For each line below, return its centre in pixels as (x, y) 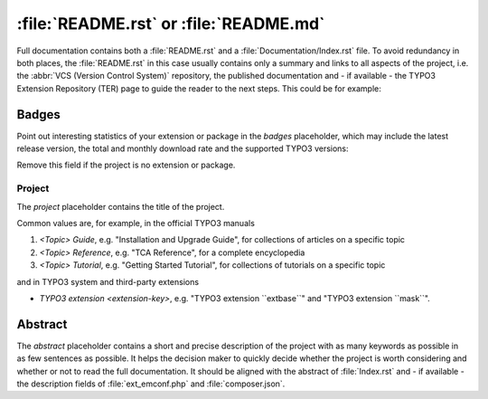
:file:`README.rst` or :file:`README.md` (171, 24)
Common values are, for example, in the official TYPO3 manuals (136, 223)
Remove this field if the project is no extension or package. (126, 165)
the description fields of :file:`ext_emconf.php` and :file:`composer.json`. (151, 384)
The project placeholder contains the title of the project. (121, 206)
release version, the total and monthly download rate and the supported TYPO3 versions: (183, 148)
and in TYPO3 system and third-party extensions (108, 281)
